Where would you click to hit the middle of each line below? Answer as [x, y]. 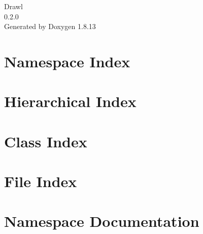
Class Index [46, 141]
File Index [41, 181]
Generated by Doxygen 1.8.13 [50, 26]
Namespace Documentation [102, 221]
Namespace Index [67, 61]
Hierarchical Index [70, 101]
